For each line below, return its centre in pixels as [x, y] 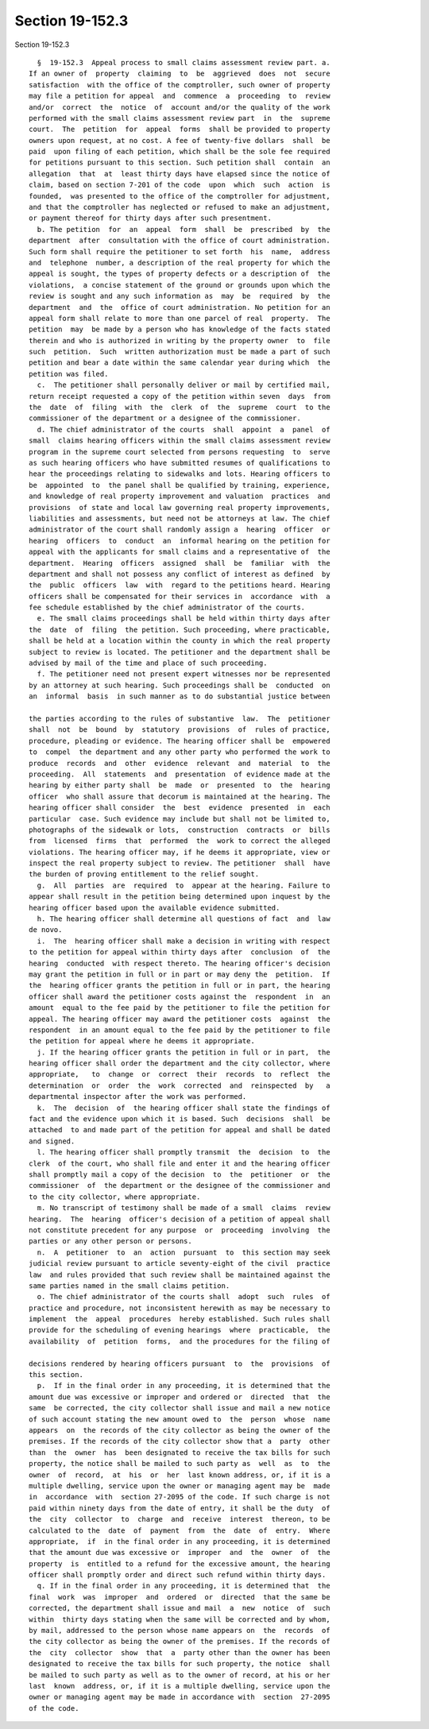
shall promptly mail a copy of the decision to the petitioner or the [180, 1175]
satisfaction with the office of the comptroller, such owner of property [180, 85]
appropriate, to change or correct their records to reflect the [180, 1074]
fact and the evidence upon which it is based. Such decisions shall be [180, 1119]
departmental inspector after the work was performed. [138, 1097]
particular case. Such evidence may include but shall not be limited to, [180, 819]
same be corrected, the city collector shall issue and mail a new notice [180, 1408]
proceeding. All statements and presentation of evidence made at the [180, 774]
